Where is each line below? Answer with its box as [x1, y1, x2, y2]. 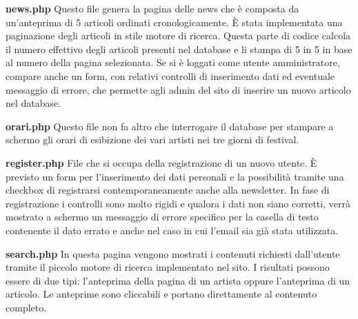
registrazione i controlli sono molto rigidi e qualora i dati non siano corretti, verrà [6, 196, 350, 210]
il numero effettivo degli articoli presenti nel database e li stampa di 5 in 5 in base [6, 41, 352, 56]
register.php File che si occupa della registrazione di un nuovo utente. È [6, 155, 317, 169]
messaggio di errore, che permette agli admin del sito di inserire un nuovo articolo [6, 82, 351, 96]
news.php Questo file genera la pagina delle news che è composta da [6, 1, 299, 15]
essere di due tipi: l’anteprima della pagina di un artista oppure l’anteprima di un [6, 273, 350, 287]
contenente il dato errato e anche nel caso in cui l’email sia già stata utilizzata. [6, 223, 339, 237]
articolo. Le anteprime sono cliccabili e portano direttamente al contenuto [6, 287, 317, 301]
